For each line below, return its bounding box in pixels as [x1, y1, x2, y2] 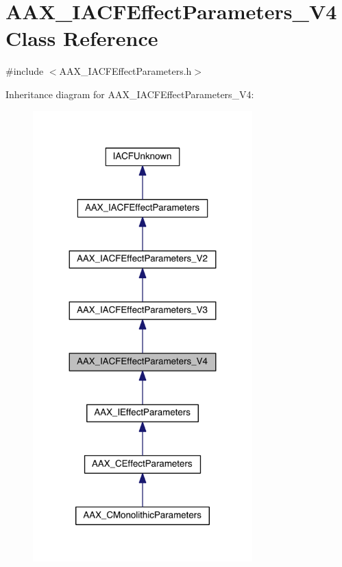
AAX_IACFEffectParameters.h [59, 64, 192, 78]
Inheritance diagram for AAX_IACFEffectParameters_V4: [5, 86, 254, 101]
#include [5, 64, 44, 78]
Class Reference [5, 24, 158, 52]
